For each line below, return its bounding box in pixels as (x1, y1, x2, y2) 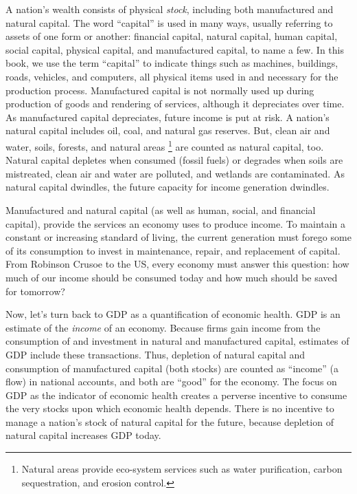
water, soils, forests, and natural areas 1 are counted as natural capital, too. (5, 137, 324, 153)
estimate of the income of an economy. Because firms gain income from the (5, 320, 321, 334)
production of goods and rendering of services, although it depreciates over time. (5, 96, 345, 111)
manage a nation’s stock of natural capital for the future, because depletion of (5, 414, 334, 429)
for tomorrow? (5, 283, 65, 298)
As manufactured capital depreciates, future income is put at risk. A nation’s (5, 109, 330, 124)
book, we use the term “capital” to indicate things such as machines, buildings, (5, 56, 338, 70)
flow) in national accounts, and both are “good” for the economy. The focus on (5, 374, 337, 389)
